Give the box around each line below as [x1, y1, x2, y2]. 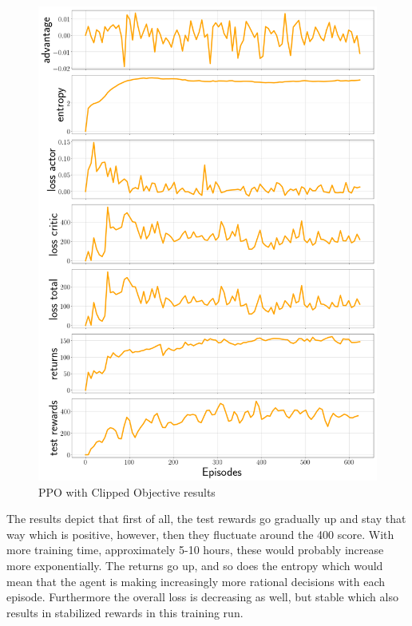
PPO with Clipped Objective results [38, 483, 216, 500]
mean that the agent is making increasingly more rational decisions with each [6, 573, 386, 589]
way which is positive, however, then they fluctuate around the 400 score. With [6, 525, 394, 542]
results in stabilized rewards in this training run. [6, 604, 244, 620]
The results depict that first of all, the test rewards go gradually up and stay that [6, 510, 406, 527]
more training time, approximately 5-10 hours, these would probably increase [6, 541, 384, 558]
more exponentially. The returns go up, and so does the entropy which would [6, 557, 383, 573]
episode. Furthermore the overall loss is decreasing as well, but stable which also [6, 588, 398, 605]
